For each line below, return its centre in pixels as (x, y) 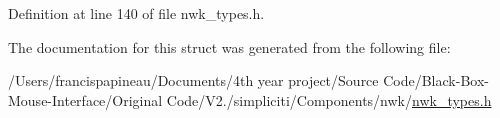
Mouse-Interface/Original (85, 99)
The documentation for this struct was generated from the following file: (229, 46)
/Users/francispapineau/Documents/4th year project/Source (193, 80)
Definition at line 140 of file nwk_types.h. (136, 13)
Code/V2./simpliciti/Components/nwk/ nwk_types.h (329, 99)
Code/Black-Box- (436, 80)
